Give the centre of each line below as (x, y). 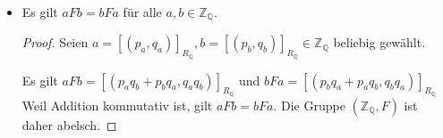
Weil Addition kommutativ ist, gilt (117, 105)
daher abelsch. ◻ (69, 124)
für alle (142, 12)
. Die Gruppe (309, 105)
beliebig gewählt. (379, 42)
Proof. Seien (55, 42)
